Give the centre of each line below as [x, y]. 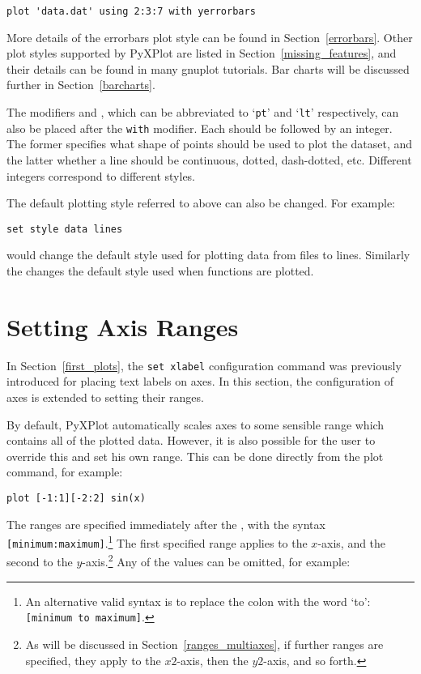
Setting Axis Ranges [123, 326]
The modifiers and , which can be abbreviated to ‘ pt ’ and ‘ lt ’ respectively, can [203, 112]
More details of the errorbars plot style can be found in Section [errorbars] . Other [210, 37]
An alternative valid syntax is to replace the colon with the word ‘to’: [198, 601]
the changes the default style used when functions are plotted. [160, 270]
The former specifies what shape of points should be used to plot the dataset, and [210, 144]
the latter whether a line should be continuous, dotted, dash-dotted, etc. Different [209, 159]
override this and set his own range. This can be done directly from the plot [195, 456]
